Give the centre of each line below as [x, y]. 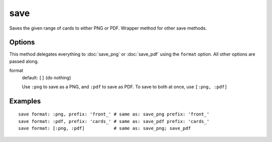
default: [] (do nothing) [47, 77]
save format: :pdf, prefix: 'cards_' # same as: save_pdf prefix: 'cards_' [114, 121]
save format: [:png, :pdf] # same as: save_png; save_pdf [105, 128]
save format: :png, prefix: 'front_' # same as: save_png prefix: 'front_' [114, 114]
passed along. [24, 61]
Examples [25, 101]
